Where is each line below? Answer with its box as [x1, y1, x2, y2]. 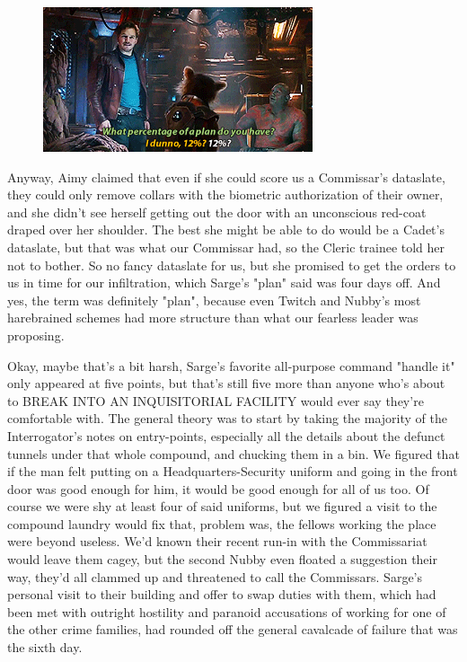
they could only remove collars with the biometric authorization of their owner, [7, 185, 444, 204]
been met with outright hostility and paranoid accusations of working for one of [7, 602, 446, 621]
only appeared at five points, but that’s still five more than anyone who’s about [7, 374, 445, 393]
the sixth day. [7, 638, 83, 657]
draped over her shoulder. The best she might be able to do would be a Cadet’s [7, 220, 445, 239]
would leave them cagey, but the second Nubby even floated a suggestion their [7, 550, 437, 569]
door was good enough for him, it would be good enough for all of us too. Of [7, 479, 429, 498]
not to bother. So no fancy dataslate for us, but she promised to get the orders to [7, 255, 456, 274]
